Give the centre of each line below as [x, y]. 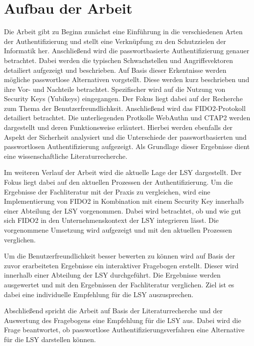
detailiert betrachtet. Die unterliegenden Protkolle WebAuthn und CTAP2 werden [127, 118]
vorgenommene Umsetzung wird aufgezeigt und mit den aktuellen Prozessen [118, 230]
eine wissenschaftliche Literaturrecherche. [66, 156]
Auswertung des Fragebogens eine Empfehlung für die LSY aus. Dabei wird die [123, 320]
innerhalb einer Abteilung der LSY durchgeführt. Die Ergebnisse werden [112, 275]
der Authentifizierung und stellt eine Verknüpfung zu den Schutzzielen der [115, 41]
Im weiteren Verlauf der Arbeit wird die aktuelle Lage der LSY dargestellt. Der [123, 172]
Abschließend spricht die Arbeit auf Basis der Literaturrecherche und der [113, 311]
